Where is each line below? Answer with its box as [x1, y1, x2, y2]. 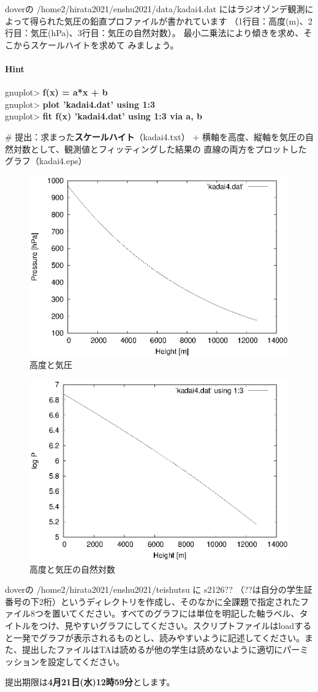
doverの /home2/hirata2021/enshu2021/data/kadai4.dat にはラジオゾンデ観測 [5, 2, 305, 15]
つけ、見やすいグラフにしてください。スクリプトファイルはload [39, 619, 295, 631]
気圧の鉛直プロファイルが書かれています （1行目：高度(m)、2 [64, 14, 312, 27]
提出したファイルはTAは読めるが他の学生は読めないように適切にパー [21, 643, 300, 656]
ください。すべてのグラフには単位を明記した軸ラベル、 [77, 607, 300, 620]
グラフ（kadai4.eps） [5, 154, 87, 167]
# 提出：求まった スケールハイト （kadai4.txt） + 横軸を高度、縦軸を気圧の [5, 130, 305, 143]
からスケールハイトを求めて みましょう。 [13, 38, 179, 51]
